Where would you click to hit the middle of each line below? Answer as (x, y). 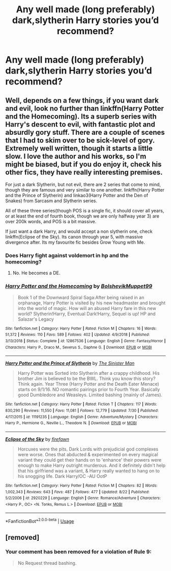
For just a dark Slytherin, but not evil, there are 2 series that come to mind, (83, 184)
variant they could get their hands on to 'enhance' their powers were (90, 460)
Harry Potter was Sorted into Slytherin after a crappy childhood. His (89, 373)
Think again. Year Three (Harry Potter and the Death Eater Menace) (88, 384)
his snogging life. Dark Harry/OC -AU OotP (62, 476)
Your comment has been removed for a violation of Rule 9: (78, 552)
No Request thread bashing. (47, 563)
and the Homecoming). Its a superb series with (81, 116)
